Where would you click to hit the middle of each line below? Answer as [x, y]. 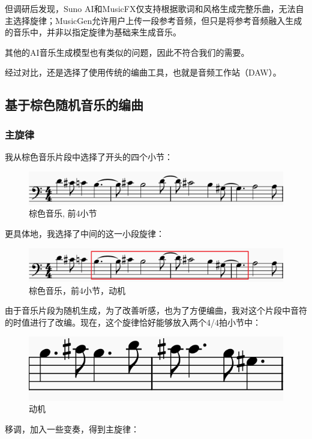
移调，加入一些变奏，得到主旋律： [72, 429]
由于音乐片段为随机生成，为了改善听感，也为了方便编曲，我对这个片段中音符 [156, 310]
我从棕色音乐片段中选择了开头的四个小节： [89, 156]
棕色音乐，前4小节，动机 [77, 290]
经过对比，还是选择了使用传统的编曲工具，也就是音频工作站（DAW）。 [143, 72]
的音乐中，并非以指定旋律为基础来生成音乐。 [93, 32]
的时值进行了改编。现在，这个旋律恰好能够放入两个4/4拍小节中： [133, 322]
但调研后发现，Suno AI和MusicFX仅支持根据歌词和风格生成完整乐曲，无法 [150, 8]
